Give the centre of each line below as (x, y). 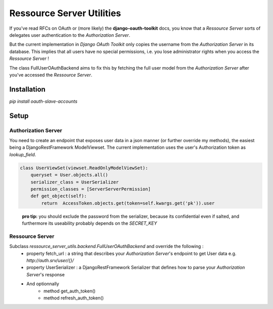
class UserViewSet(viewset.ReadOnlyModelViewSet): (84, 168)
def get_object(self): (59, 196)
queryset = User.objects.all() (69, 175)
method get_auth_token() (70, 291)
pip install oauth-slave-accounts (43, 101)
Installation (27, 89)
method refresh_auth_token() (74, 298)
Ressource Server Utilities (65, 13)
